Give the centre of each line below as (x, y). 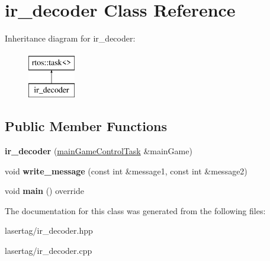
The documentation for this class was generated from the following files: (135, 210)
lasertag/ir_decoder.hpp (49, 230)
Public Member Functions (86, 126)
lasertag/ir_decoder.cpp (49, 251)
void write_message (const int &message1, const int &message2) (126, 171)
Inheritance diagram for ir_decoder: (70, 38)
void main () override (44, 191)
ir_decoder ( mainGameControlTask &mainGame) (99, 151)
